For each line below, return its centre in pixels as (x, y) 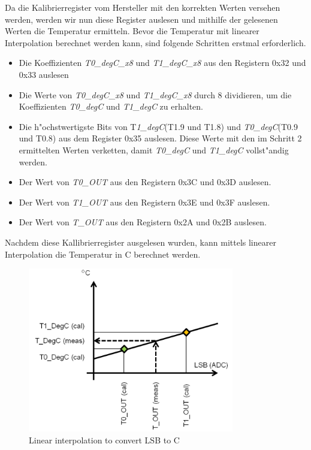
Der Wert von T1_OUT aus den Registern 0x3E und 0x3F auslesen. (144, 202)
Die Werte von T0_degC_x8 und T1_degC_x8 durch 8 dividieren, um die (155, 94)
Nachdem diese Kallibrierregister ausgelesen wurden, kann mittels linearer (141, 242)
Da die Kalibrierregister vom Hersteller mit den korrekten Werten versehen (143, 7)
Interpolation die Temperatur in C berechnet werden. (103, 254)
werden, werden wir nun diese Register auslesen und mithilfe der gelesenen (141, 19)
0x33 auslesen (44, 74)
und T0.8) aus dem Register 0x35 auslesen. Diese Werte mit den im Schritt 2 (160, 138)
